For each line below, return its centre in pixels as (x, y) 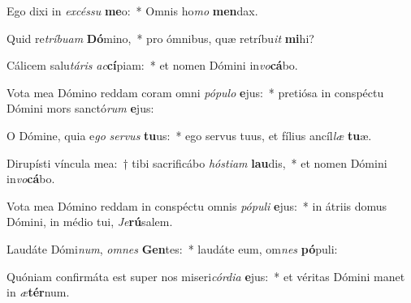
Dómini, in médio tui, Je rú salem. (90, 222)
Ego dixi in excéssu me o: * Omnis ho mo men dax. (132, 11)
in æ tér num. (38, 292)
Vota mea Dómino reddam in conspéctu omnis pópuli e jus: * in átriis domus (197, 205)
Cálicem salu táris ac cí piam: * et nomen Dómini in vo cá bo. (152, 65)
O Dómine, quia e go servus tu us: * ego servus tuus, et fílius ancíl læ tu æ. (189, 135)
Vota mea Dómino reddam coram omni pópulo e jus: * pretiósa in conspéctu (195, 92)
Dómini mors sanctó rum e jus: (80, 108)
